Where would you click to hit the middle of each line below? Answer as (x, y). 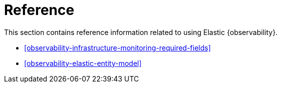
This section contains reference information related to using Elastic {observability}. (141, 32)
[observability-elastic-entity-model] (83, 63)
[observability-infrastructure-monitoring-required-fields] (118, 47)
